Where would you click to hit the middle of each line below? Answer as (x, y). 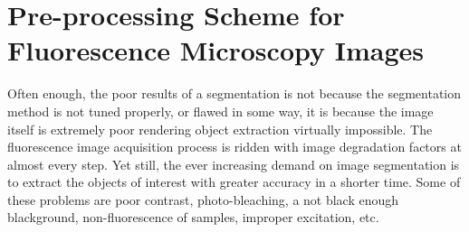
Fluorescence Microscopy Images (215, 50)
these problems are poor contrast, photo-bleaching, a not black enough (203, 199)
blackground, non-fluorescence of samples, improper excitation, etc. (193, 217)
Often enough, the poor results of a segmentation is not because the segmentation (234, 93)
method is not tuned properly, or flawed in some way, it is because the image (220, 111)
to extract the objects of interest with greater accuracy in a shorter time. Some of (234, 182)
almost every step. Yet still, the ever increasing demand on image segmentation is (234, 164)
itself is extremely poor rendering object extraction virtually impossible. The (220, 129)
